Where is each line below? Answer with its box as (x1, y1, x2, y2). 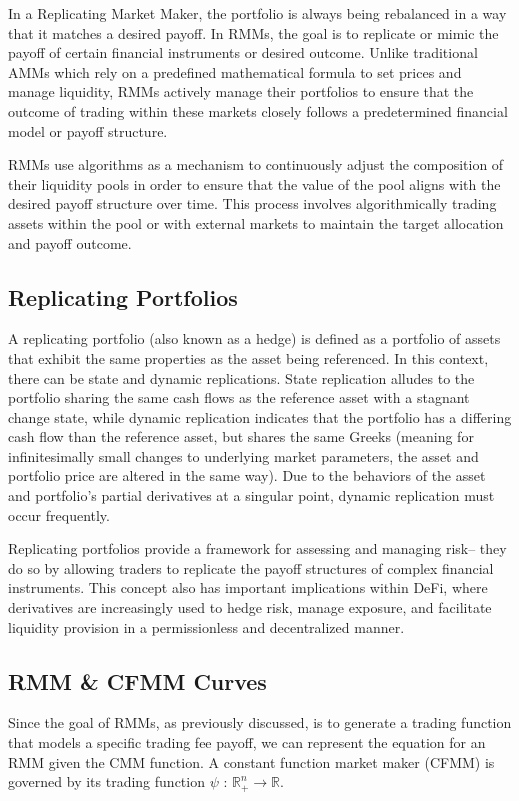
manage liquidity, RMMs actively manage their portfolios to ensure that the (8, 81, 474, 102)
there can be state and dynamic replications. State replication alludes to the (8, 367, 475, 388)
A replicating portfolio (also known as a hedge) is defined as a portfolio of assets (8, 328, 501, 349)
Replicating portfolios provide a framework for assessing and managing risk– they (8, 538, 507, 559)
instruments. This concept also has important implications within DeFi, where (8, 577, 488, 598)
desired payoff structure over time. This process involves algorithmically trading (8, 193, 497, 214)
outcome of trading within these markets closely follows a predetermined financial (8, 100, 508, 121)
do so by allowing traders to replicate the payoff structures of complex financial (8, 557, 494, 578)
